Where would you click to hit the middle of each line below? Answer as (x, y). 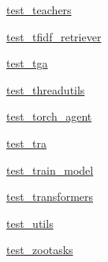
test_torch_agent (49, 116)
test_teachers (39, 10)
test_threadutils (46, 89)
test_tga (27, 63)
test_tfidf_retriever (54, 36)
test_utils (30, 223)
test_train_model (50, 170)
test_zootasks (40, 250)
